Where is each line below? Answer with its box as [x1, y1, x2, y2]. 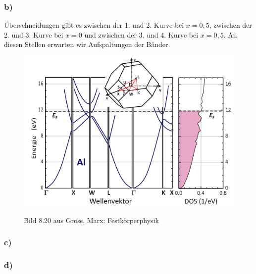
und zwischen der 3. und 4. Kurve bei [84, 29, 199, 40]
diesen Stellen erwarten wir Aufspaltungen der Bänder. [4, 39, 170, 49]
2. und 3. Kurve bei [4, 29, 63, 40]
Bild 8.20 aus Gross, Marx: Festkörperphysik [24, 215, 159, 225]
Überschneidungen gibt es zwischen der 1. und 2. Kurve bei [4, 20, 184, 30]
